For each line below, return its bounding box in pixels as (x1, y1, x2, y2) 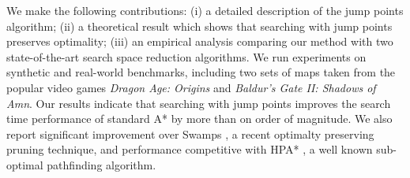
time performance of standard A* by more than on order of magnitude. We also (6, 110, 393, 127)
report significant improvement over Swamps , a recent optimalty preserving (6, 125, 374, 142)
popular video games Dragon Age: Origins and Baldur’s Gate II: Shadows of (6, 79, 376, 95)
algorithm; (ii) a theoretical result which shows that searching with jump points (6, 17, 393, 34)
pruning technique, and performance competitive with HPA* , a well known (6, 141, 373, 158)
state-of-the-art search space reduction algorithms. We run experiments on (6, 48, 367, 65)
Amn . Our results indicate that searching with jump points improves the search (6, 95, 391, 111)
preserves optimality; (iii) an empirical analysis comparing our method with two (6, 33, 393, 50)
